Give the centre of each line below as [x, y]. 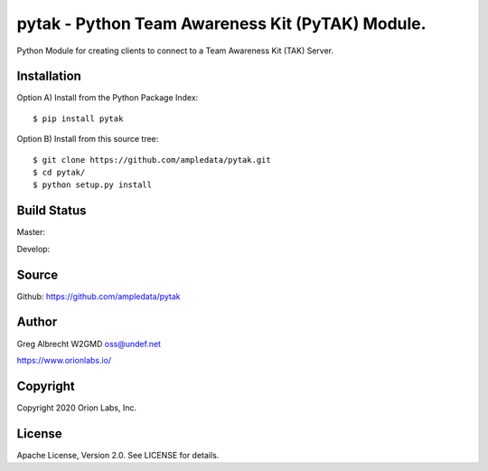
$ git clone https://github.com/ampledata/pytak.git [152, 160]
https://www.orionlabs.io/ [64, 360]
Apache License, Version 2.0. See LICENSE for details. [118, 455]
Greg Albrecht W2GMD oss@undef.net [89, 344]
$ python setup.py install [93, 185]
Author [37, 322]
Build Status [52, 211]
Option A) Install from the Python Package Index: [108, 98]
